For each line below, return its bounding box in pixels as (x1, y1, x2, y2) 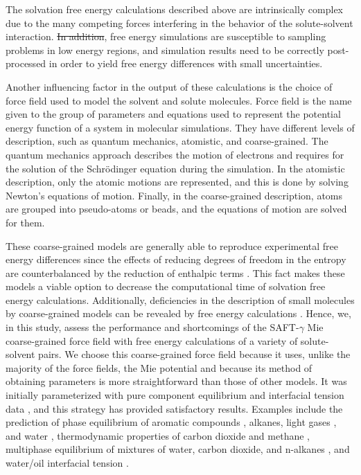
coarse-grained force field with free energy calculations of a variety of (6, 333, 298, 348)
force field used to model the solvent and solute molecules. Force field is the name (6, 93, 352, 107)
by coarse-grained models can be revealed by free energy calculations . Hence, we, (6, 306, 351, 321)
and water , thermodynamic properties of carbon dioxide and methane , (6, 428, 310, 442)
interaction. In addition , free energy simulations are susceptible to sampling (6, 29, 326, 44)
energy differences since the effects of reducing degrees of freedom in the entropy (6, 252, 346, 267)
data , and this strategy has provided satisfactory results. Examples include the (6, 401, 343, 415)
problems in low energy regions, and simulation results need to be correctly (6, 42, 324, 57)
